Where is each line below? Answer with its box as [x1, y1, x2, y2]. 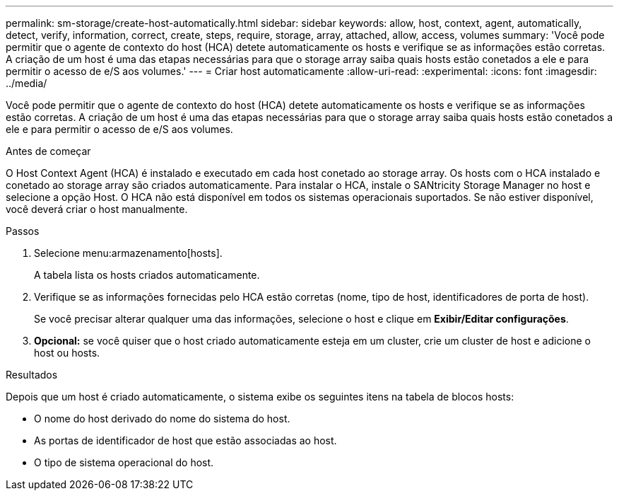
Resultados [6, 369, 58, 381]
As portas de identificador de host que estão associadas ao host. [34, 434, 337, 446]
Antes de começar [6, 145, 91, 157]
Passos [6, 225, 40, 237]
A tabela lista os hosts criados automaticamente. [34, 269, 260, 281]
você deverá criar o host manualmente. [6, 203, 188, 215]
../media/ [6, 77, 47, 89]
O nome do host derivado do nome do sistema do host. [34, 413, 290, 425]
